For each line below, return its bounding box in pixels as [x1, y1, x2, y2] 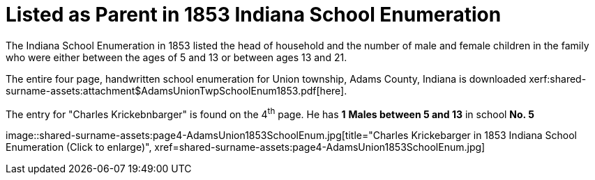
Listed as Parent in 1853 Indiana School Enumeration [6, 3, 502, 26]
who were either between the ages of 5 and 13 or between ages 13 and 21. [6, 51, 347, 63]
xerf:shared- [529, 72, 587, 85]
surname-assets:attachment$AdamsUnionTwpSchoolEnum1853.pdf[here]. [6, 84, 347, 97]
